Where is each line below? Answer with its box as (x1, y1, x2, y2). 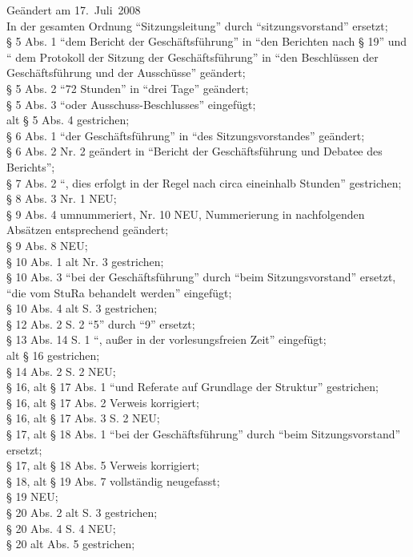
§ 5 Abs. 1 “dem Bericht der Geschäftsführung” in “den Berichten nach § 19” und (6, 33, 407, 50)
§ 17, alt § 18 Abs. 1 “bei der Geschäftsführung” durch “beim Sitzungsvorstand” (6, 426, 401, 442)
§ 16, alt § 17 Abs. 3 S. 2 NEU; (6, 410, 160, 426)
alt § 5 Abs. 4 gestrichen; (6, 111, 130, 128)
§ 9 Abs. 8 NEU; (6, 236, 88, 253)
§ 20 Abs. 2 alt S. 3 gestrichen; (6, 504, 158, 520)
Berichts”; (6, 158, 55, 175)
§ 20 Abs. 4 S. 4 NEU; (6, 519, 116, 536)
